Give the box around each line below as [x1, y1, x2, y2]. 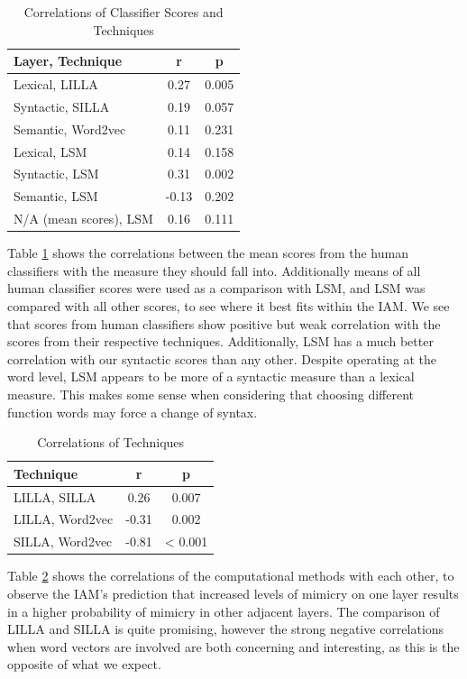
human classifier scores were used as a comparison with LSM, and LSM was [7, 279, 426, 298]
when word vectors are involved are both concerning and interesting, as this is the [7, 637, 460, 656]
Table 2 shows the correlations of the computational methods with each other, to [7, 566, 454, 585]
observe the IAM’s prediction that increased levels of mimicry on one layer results [7, 583, 459, 602]
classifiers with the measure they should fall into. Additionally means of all [7, 261, 421, 280]
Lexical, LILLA [14, 75, 98, 94]
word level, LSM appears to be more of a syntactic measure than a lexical [7, 367, 415, 386]
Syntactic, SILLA [14, 96, 110, 115]
